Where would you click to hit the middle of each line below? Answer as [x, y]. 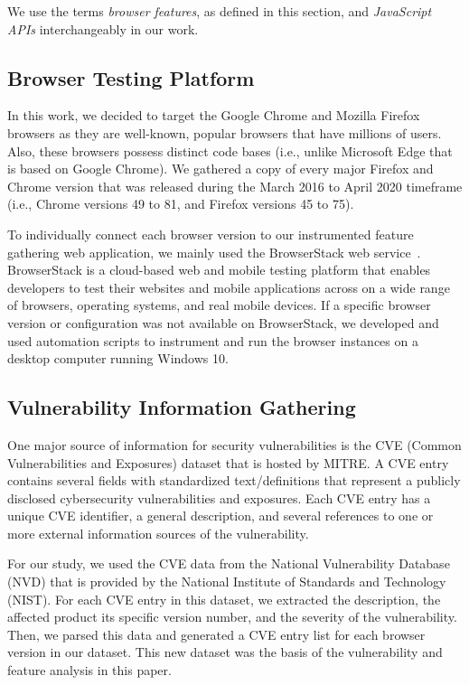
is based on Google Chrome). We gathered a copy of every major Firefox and [220, 169]
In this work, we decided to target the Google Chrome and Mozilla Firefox [214, 115]
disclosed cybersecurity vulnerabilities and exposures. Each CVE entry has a [219, 497]
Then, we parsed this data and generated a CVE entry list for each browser [216, 634]
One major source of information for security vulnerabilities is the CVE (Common [234, 444]
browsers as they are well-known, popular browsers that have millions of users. [225, 132]
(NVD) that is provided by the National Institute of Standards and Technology [227, 582]
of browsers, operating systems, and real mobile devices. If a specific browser [219, 305]
